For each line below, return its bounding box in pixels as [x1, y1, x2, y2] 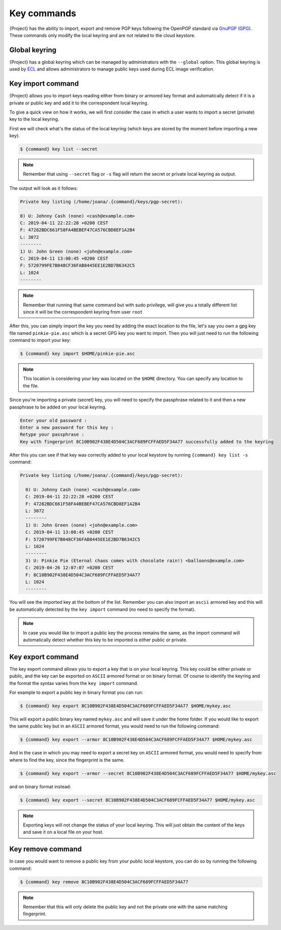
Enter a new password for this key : [20, 424, 114, 430]
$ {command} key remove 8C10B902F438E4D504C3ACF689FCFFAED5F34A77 [20, 879, 188, 885]
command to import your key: [9, 337, 71, 343]
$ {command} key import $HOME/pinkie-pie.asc [20, 351, 135, 357]
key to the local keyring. [9, 116, 59, 122]
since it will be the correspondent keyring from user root [23, 308, 143, 315]
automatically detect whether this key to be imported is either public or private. [23, 637, 187, 643]
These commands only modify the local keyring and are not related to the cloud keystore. [9, 32, 196, 38]
